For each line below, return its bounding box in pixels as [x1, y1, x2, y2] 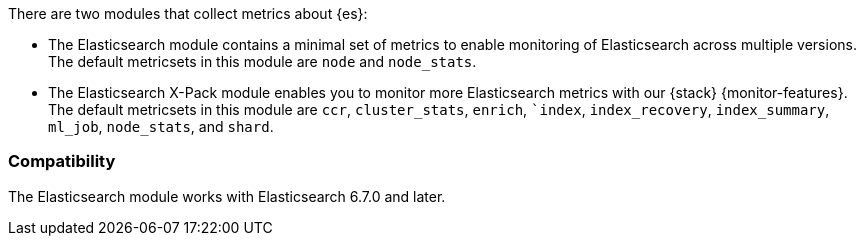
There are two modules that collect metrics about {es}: [8, 5, 368, 22]
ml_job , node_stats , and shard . [48, 118, 274, 135]
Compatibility [8, 151, 116, 172]
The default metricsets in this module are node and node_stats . [48, 53, 477, 70]
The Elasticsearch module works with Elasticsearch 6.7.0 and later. [8, 187, 446, 205]
